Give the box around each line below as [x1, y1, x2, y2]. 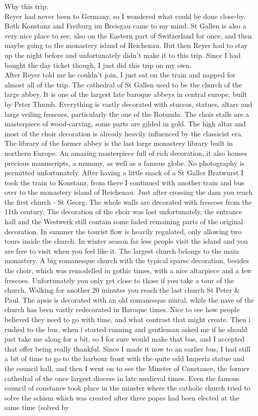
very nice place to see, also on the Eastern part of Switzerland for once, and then [4, 30, 252, 40]
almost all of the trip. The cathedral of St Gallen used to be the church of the [4, 79, 242, 89]
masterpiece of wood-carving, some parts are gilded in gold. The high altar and [4, 118, 246, 129]
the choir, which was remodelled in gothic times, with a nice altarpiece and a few [4, 265, 252, 276]
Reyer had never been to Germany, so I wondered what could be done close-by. [4, 10, 246, 21]
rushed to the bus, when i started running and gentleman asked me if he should [4, 324, 248, 334]
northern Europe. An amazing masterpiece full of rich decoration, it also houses [4, 147, 248, 158]
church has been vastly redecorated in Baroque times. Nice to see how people [4, 304, 240, 315]
